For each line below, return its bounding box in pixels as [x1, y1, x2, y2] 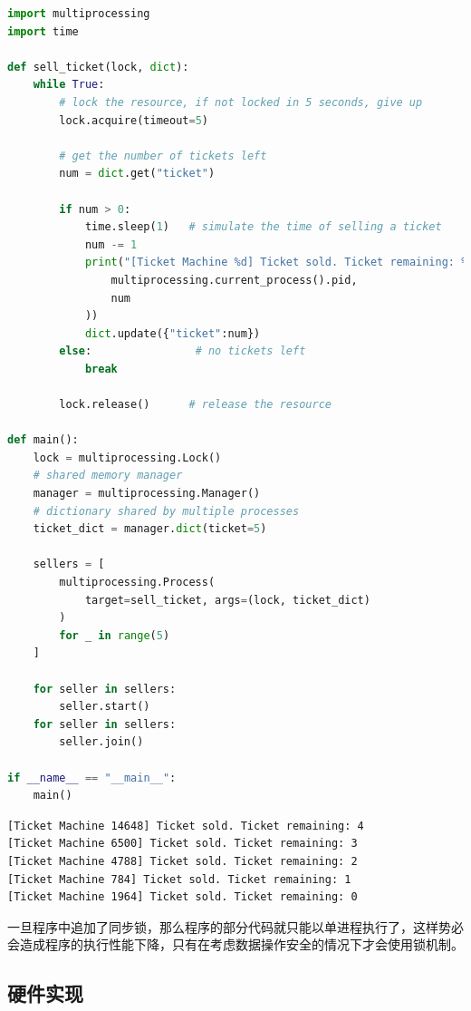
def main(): [7, 433, 79, 447]
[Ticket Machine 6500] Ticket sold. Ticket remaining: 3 [7, 837, 358, 851]
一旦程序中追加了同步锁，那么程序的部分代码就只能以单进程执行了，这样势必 [7, 917, 464, 936]
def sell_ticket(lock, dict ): [7, 60, 189, 73]
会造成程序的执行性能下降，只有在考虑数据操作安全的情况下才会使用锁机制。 [7, 935, 464, 954]
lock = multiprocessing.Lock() [33, 451, 222, 464]
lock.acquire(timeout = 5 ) [59, 113, 208, 127]
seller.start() [59, 700, 150, 714]
